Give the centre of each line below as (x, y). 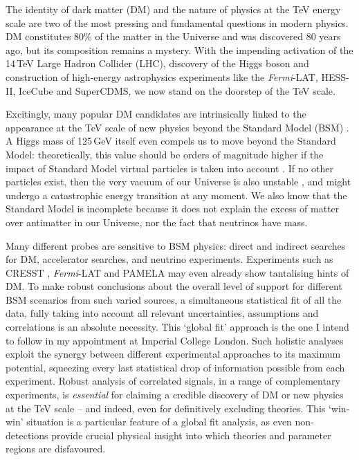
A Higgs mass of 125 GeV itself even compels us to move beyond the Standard (171, 141)
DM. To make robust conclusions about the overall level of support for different (174, 286)
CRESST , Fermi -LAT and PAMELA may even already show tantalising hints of (177, 272)
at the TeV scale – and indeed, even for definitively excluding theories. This (166, 408)
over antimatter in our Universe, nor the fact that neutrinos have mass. (157, 222)
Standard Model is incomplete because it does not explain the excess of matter (173, 209)
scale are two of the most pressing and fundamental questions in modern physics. (177, 22)
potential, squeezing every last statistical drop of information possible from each (175, 367)
